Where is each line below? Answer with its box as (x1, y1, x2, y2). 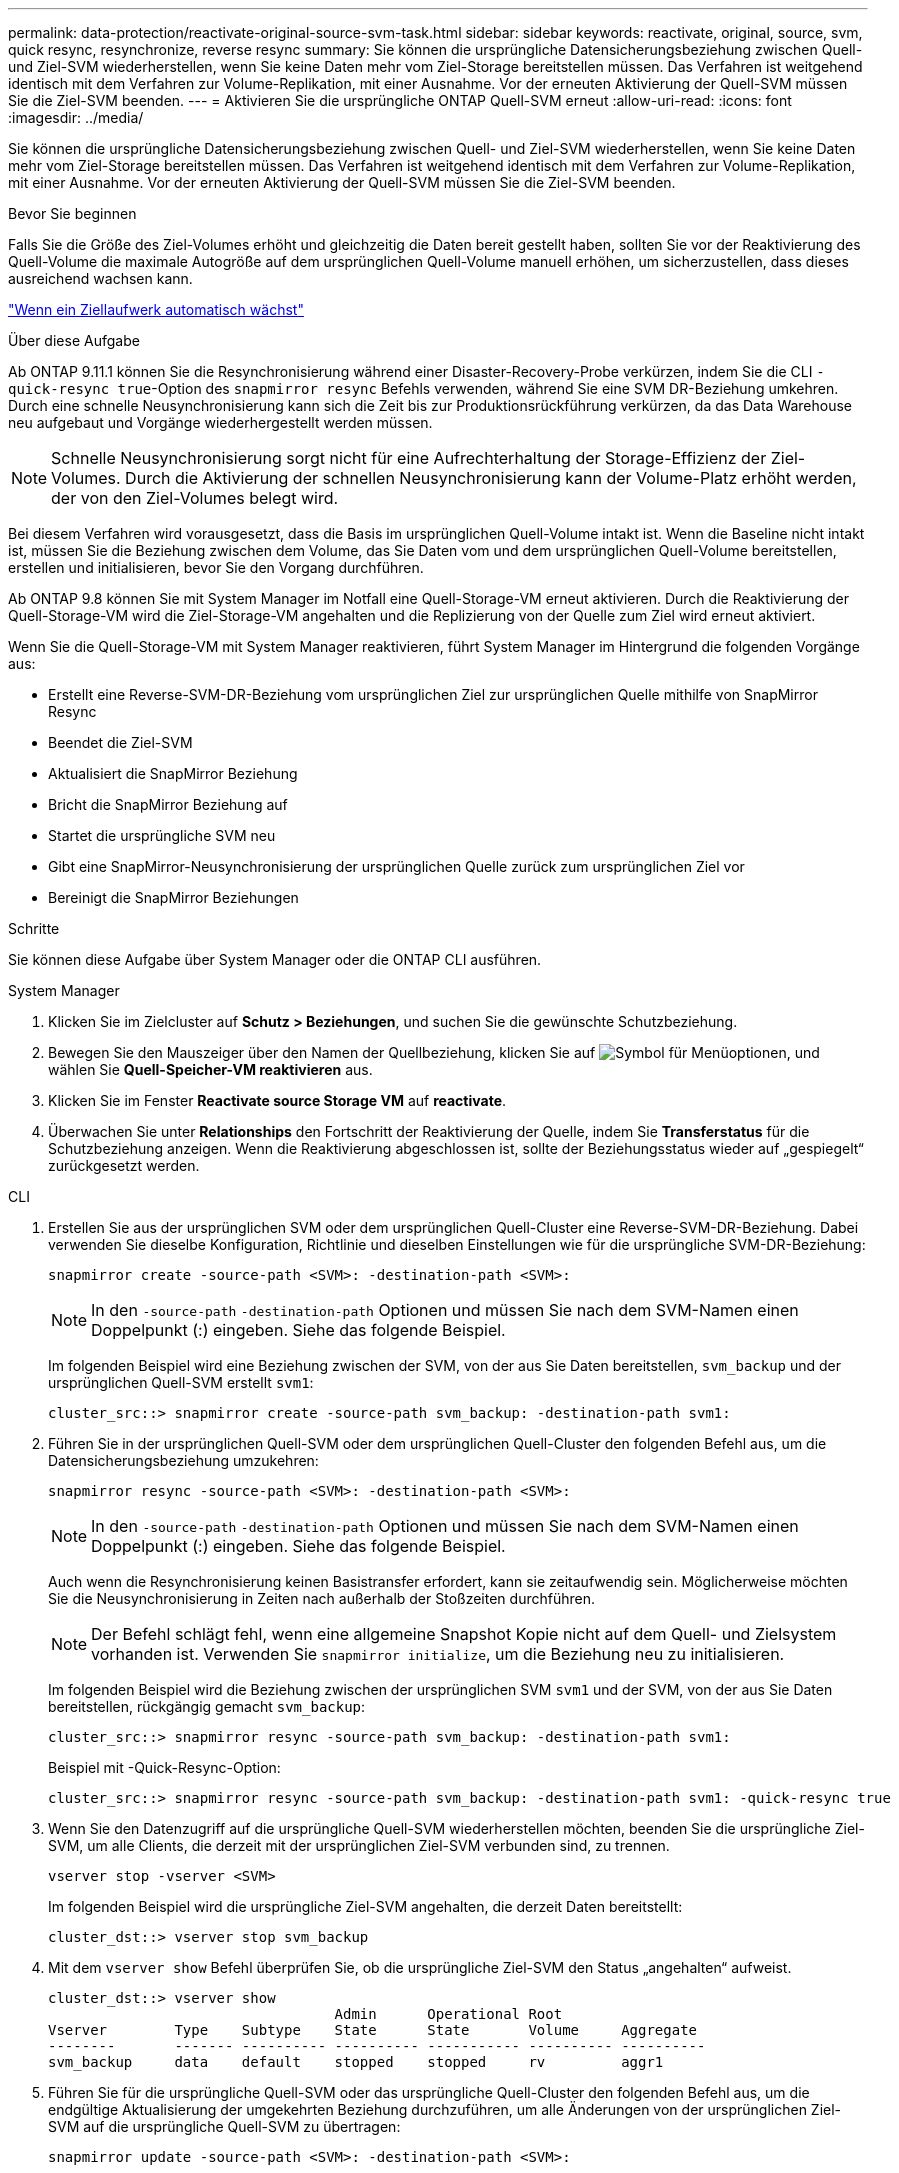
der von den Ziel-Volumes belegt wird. (51, 488, 339, 508)
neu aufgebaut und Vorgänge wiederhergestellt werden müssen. (8, 414, 433, 431)
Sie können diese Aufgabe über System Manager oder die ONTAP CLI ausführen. (8, 951, 542, 968)
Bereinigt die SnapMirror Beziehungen (48, 889, 299, 906)
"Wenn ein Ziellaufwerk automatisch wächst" (8, 301, 304, 318)
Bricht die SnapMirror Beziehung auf (48, 796, 288, 813)
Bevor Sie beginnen (8, 205, 137, 222)
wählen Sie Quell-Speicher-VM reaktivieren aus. (48, 1061, 373, 1078)
